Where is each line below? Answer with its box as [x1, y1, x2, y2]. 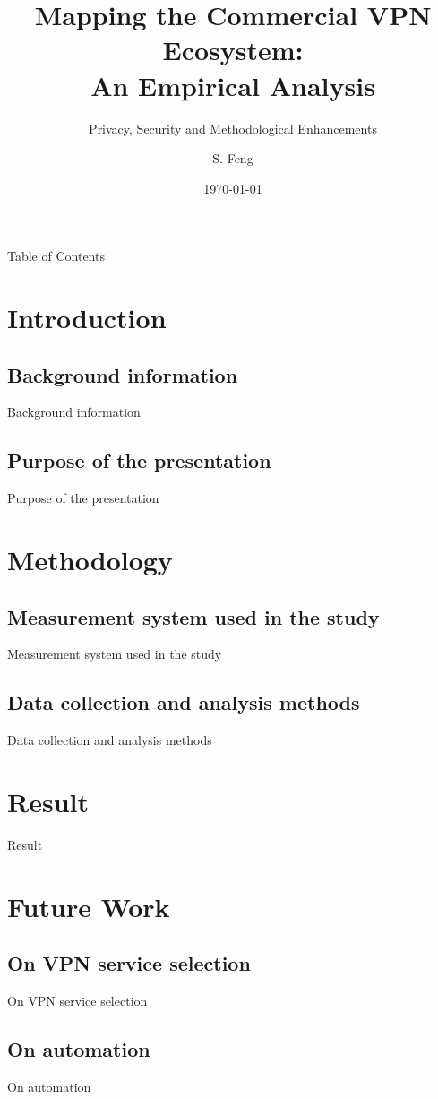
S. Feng [212, 149, 253, 168]
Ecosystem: [162, 31, 304, 68]
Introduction [7, 299, 167, 336]
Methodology [7, 541, 173, 578]
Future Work [7, 887, 170, 924]
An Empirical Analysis [90, 66, 375, 103]
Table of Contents [7, 247, 105, 265]
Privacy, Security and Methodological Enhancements [89, 118, 377, 137]
